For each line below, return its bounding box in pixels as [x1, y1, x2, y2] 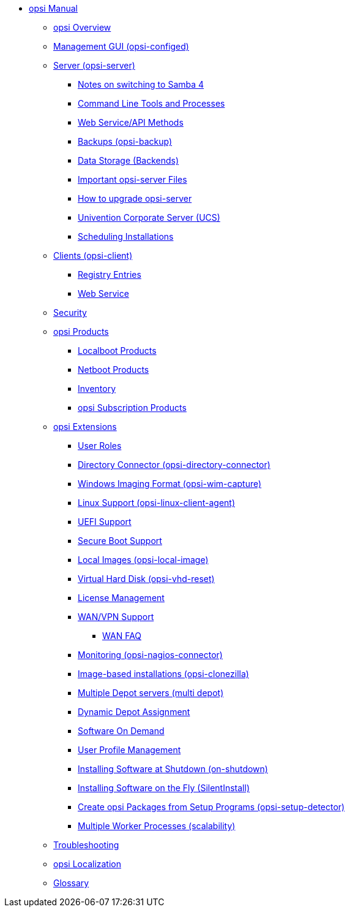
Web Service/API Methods [78, 117, 184, 128]
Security [53, 307, 87, 318]
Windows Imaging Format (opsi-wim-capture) [78, 478, 262, 489]
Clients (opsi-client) [53, 250, 133, 261]
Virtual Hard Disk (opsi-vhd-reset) [78, 573, 215, 584]
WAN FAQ [102, 630, 142, 641]
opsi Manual [29, 3, 78, 13]
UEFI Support [78, 516, 132, 527]
